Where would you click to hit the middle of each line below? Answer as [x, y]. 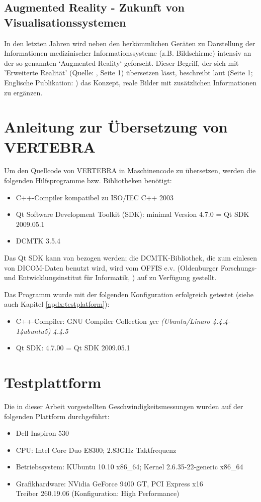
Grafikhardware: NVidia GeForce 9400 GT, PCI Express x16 [109, 483]
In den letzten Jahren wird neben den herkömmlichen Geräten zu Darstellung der [130, 43]
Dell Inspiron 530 [42, 433]
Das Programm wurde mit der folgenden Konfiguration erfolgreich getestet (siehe [129, 294]
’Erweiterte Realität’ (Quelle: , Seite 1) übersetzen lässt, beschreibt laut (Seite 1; [128, 73]
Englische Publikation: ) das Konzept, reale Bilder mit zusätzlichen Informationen [130, 82]
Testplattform [53, 382]
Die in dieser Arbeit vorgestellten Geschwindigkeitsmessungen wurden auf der [124, 406]
